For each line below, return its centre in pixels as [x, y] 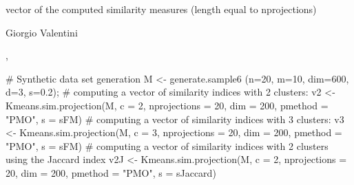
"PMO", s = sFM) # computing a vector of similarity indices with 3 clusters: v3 [175, 119]
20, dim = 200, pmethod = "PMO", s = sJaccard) [111, 172]
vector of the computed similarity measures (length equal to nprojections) [161, 9]
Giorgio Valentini [42, 32]
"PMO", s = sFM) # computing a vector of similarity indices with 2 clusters [167, 145]
